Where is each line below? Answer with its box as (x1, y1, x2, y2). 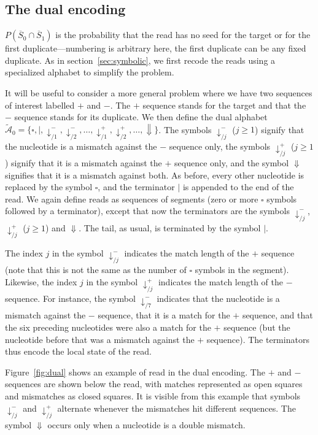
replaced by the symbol (5, 180, 93, 193)
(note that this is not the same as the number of (5, 263, 187, 276)
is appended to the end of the (182, 180, 294, 193)
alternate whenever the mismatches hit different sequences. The (57, 401, 296, 414)
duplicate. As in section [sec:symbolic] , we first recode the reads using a (5, 53, 276, 66)
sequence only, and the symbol (174, 156, 289, 169)
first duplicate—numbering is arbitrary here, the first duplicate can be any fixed (5, 42, 306, 55)
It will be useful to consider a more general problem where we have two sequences (5, 86, 312, 99)
